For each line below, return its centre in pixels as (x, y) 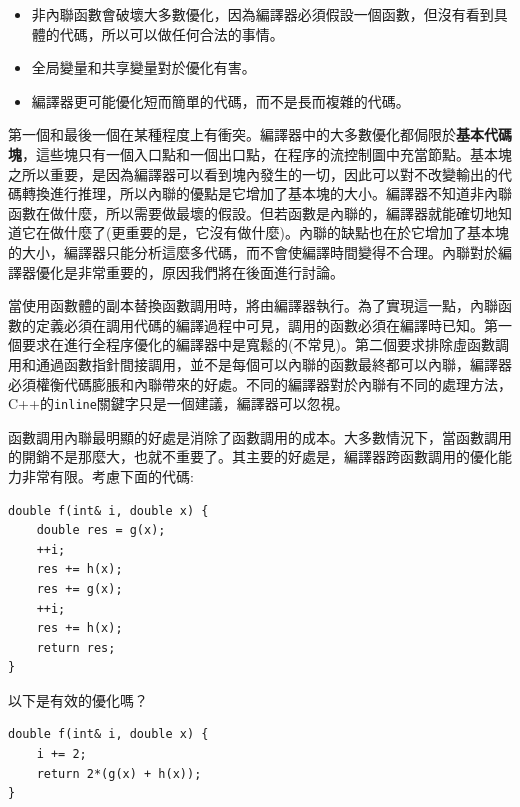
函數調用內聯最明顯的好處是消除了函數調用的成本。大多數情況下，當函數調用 (260, 436)
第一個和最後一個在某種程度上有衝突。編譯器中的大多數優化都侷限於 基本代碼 (260, 134)
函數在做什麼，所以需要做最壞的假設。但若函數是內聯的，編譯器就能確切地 (253, 212)
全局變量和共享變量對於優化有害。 (143, 67)
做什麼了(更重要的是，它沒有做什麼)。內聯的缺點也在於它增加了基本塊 (279, 232)
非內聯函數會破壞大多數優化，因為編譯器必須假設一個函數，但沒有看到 (262, 14)
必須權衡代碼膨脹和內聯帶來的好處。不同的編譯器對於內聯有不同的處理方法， (260, 383)
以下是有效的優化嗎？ (78, 699)
